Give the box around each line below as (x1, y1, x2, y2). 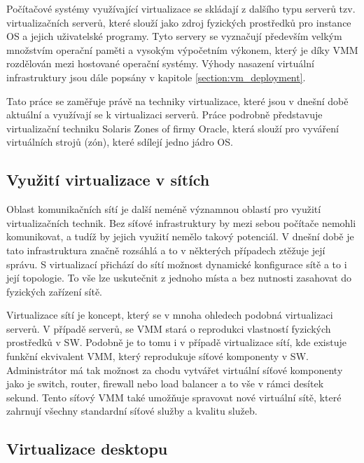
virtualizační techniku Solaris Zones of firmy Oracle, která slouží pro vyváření (6, 120, 339, 135)
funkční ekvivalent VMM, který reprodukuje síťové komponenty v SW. (6, 349, 309, 364)
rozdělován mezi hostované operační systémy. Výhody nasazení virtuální (6, 56, 314, 71)
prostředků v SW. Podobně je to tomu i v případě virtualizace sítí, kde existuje (6, 335, 346, 350)
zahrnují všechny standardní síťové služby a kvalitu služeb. (6, 403, 258, 418)
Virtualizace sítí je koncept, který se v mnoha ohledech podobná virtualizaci (6, 307, 333, 322)
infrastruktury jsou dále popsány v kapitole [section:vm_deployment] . (6, 69, 306, 84)
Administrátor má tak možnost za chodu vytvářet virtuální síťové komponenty (6, 362, 343, 377)
